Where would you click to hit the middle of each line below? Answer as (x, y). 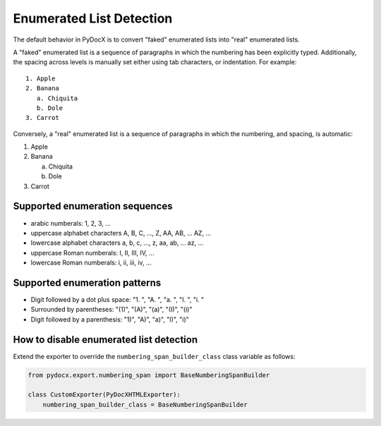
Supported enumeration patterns (87, 282)
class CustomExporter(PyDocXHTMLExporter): (104, 395)
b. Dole (50, 108)
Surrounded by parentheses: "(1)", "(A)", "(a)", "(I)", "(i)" (111, 310)
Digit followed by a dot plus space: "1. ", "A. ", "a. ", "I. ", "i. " (117, 299)
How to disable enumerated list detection (105, 340)
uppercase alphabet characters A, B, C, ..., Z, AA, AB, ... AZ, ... (121, 233)
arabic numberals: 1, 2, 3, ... (71, 223)
